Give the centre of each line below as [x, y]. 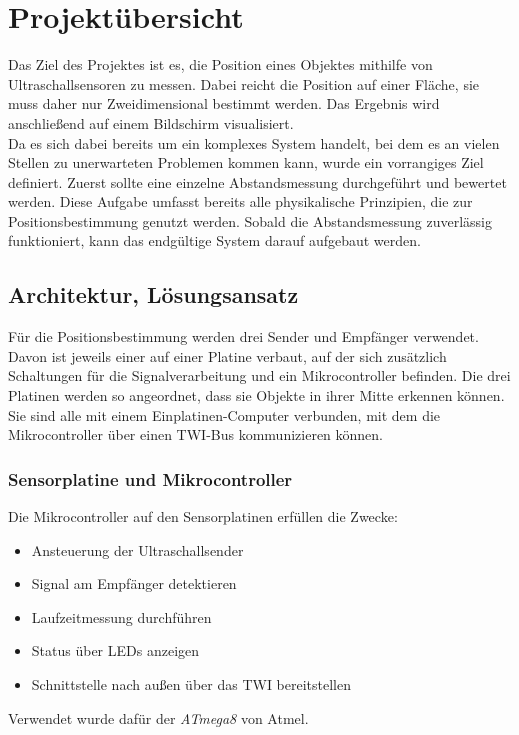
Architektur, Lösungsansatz [153, 294]
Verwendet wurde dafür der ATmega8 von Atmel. [158, 717]
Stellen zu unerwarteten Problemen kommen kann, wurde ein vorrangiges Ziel [246, 162]
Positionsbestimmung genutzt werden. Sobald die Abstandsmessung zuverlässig [250, 220]
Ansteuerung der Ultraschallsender [137, 549]
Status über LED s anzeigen [115, 650]
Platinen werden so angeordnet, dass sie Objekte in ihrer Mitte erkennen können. [256, 395]
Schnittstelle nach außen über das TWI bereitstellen [191, 684]
